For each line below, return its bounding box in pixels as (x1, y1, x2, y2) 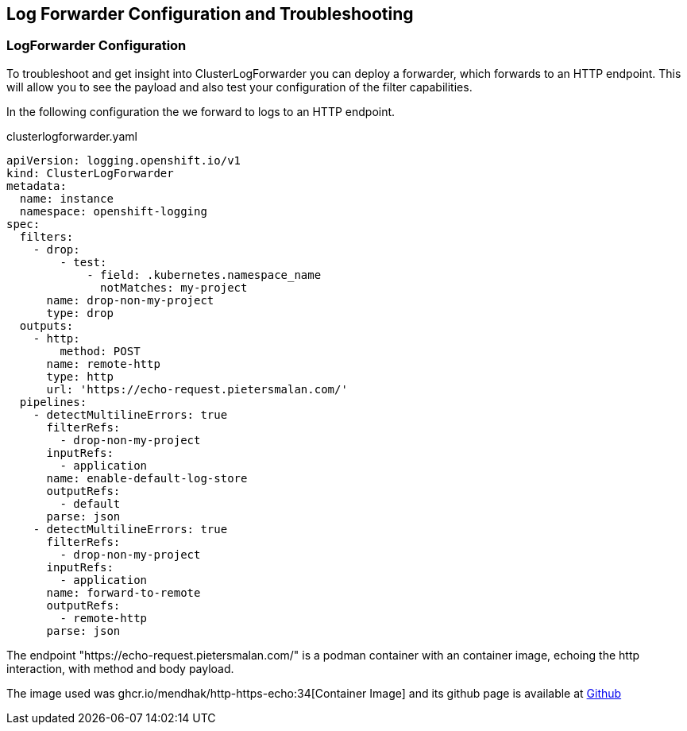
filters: (19, 230, 74, 243)
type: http (46, 369, 114, 383)
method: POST (60, 344, 141, 358)
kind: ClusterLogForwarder (6, 166, 174, 180)
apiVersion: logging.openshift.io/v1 (6, 153, 241, 167)
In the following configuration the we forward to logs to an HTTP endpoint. (6, 104, 396, 118)
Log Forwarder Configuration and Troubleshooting (6, 4, 414, 24)
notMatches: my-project (100, 280, 248, 294)
